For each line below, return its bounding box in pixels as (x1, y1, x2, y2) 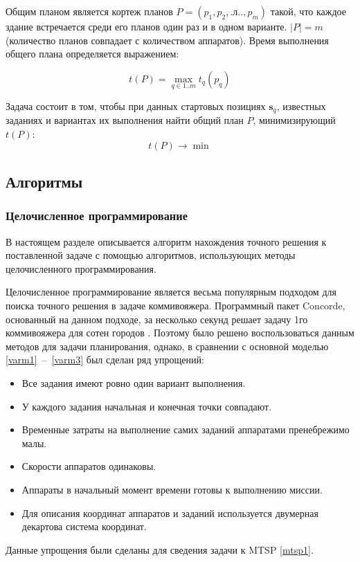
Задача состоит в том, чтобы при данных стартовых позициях (6, 99, 266, 113)
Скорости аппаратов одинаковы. (21, 459, 156, 473)
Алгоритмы (6, 171, 83, 192)
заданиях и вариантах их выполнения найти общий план (6, 113, 244, 127)
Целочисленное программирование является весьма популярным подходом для (6, 284, 336, 299)
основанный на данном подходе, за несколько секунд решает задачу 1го (6, 311, 308, 326)
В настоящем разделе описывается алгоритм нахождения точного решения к (6, 234, 327, 248)
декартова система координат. (21, 519, 147, 534)
